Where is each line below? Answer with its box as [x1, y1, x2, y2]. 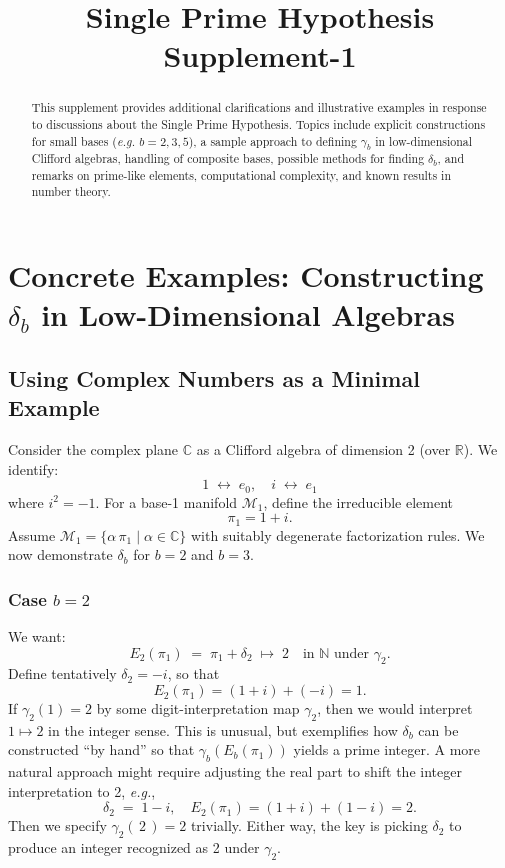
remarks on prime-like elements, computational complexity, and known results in [31, 166, 451, 183]
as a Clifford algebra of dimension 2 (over [196, 438, 451, 459]
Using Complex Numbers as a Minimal [8, 362, 420, 393]
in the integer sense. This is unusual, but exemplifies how [48, 719, 398, 740]
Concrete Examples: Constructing [8, 255, 484, 296]
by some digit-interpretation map [96, 698, 300, 719]
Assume [8, 524, 56, 545]
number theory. [31, 183, 111, 200]
